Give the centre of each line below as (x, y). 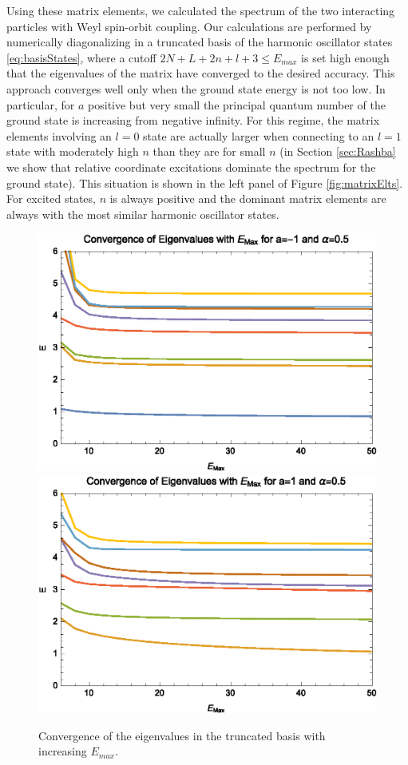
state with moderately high (73, 151)
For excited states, (51, 198)
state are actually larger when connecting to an (259, 135)
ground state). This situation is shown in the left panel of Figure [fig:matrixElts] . (205, 182)
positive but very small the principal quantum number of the (237, 104)
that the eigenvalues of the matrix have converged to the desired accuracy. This (201, 73)
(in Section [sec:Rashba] (338, 151)
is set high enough (345, 57)
